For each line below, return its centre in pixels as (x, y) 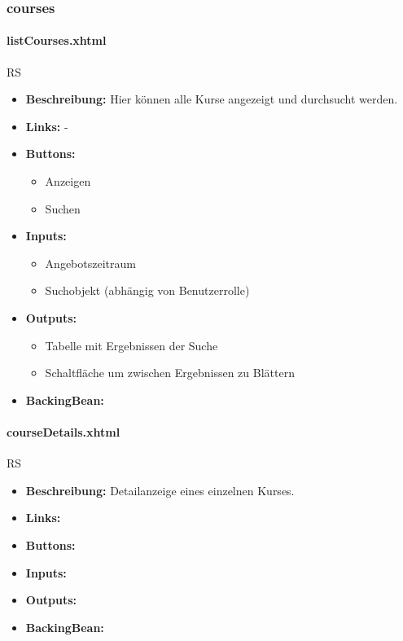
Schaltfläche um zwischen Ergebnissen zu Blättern (170, 373)
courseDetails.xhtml (64, 431)
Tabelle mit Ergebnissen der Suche (131, 345)
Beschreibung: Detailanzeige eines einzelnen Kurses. (160, 490)
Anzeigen (68, 181)
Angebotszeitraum (90, 263)
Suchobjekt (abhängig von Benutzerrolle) (147, 290)
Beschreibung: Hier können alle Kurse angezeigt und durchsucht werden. (212, 99)
